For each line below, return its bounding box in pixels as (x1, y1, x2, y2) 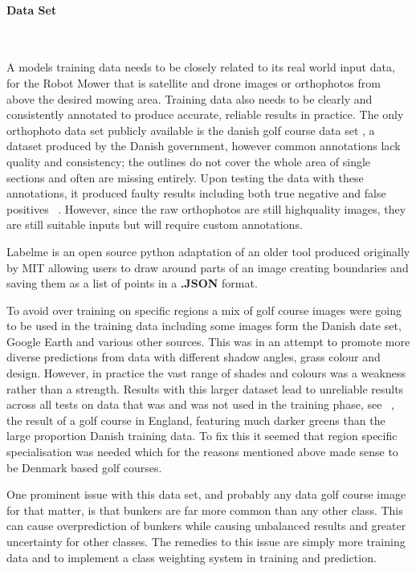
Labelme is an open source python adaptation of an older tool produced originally (6, 243, 410, 259)
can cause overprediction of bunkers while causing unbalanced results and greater (6, 517, 406, 534)
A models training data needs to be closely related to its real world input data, (6, 59, 395, 75)
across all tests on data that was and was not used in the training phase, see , (6, 396, 394, 413)
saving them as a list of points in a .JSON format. (6, 275, 258, 292)
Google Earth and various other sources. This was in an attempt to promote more (6, 332, 410, 349)
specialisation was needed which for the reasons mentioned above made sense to (6, 443, 398, 460)
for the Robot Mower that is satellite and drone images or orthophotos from (6, 74, 381, 91)
